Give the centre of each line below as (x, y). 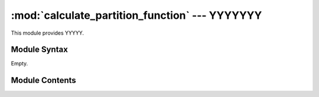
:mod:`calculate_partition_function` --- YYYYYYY (136, 15)
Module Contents (43, 80)
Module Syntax (39, 50)
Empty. (19, 63)
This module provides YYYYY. (48, 33)
